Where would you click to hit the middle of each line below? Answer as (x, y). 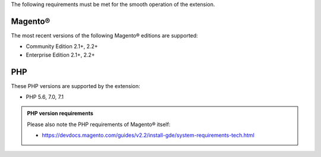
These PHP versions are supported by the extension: (75, 86)
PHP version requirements (60, 114)
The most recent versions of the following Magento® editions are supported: (105, 35)
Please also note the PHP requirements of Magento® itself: (99, 124)
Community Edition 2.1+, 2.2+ (62, 46)
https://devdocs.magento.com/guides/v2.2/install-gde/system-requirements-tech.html (148, 135)
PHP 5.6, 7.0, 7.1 (45, 97)
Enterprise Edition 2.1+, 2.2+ (60, 55)
